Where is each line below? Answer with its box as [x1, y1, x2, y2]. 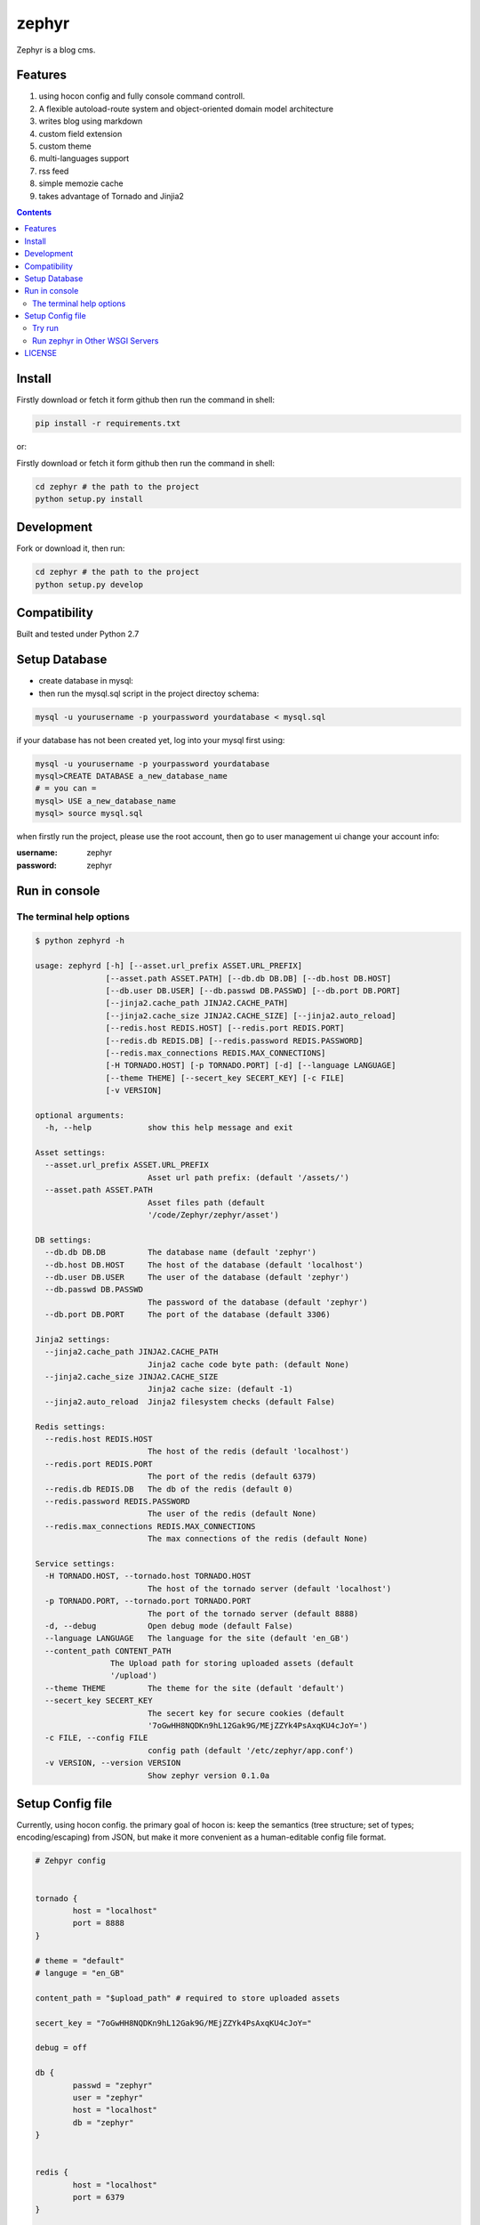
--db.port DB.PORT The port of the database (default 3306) [44, 1309, 331, 1320]
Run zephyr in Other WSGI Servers [32, 335, 159, 346]
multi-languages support [38, 153, 130, 164]
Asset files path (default [147, 1197, 266, 1208]
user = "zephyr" [72, 2092, 144, 2102]
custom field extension [38, 128, 123, 139]
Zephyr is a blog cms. [16, 44, 96, 55]
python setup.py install [35, 494, 144, 504]
